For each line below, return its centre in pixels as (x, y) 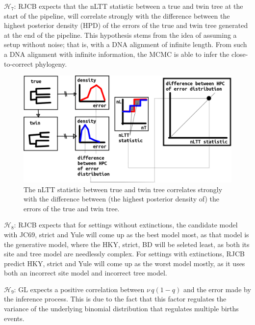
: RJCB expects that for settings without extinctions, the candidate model (126, 225)
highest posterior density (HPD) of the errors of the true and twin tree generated (126, 25)
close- (240, 54)
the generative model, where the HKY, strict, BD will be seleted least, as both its (127, 244)
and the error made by (217, 289)
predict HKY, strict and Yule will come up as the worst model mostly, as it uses (125, 263)
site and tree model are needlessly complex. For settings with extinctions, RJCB (124, 254)
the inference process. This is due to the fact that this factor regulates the (115, 299)
